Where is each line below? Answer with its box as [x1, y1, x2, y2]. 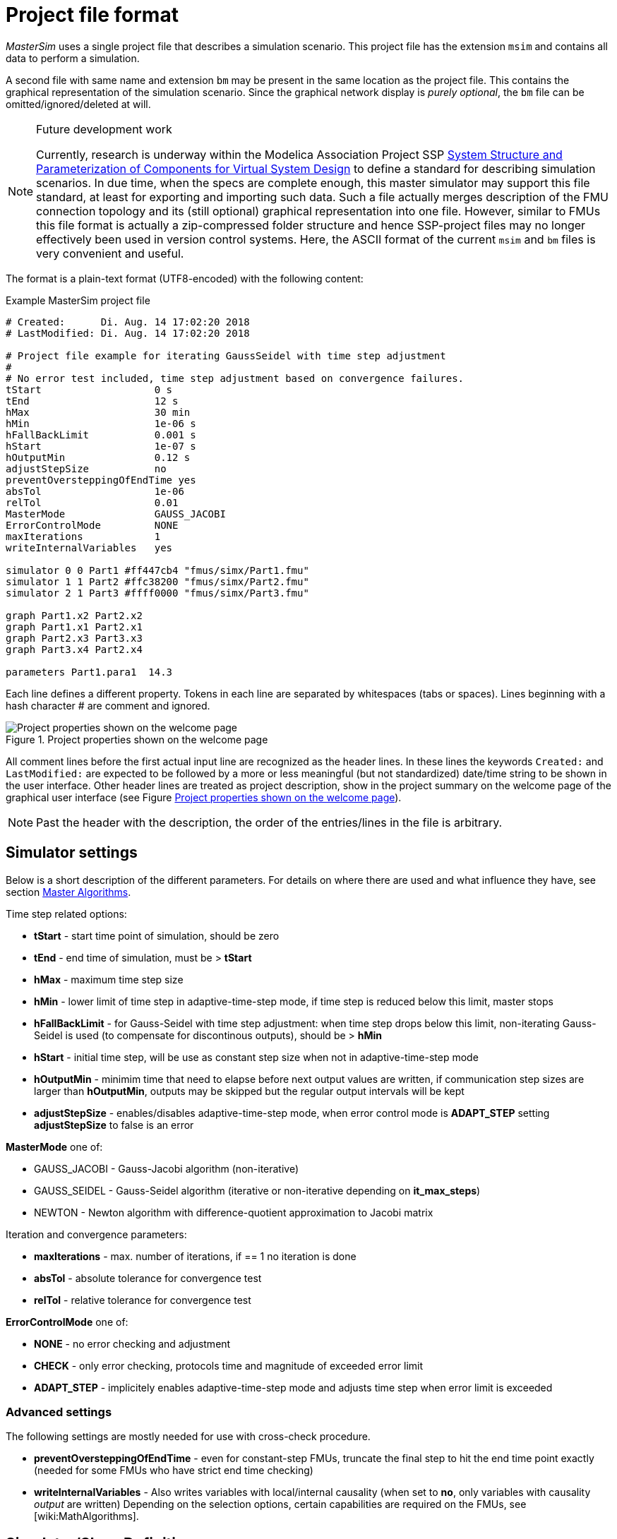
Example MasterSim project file [6, 294, 150, 306]
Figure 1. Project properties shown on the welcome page [6, 733, 268, 745]
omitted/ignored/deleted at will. [6, 97, 151, 110]
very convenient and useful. [36, 246, 184, 261]
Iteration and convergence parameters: [6, 1228, 187, 1240]
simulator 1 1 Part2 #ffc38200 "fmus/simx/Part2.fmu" [6, 575, 309, 587]
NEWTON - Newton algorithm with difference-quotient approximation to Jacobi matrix [34, 1206, 433, 1218]
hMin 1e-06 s [6, 417, 196, 429]
